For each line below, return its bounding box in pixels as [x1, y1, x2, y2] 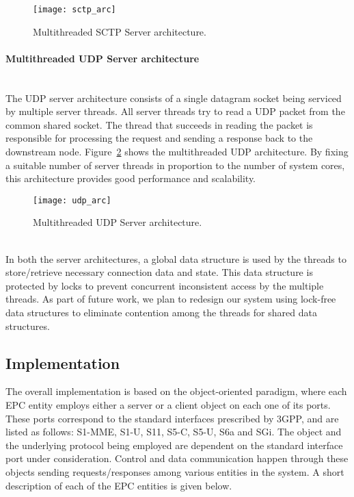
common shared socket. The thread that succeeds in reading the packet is [5, 117, 313, 131]
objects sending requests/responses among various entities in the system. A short [5, 464, 344, 479]
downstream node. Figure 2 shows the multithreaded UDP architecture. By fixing [5, 144, 349, 159]
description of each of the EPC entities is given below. [5, 478, 232, 492]
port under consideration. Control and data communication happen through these [5, 451, 349, 466]
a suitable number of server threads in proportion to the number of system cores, [5, 157, 345, 172]
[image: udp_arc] [33, 195, 111, 205]
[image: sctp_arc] [33, 5, 116, 14]
